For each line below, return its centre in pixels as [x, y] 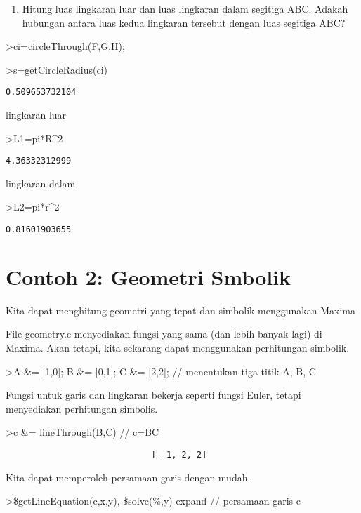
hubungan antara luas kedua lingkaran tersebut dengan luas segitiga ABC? [184, 22]
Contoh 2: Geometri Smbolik [149, 276]
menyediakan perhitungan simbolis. [82, 408]
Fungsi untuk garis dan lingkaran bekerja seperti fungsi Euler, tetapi [153, 395]
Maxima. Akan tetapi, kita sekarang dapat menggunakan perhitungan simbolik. [178, 348]
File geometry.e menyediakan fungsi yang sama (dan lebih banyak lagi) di [164, 334]
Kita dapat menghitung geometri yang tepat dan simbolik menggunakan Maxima [180, 310]
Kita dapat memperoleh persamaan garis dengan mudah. [128, 477]
